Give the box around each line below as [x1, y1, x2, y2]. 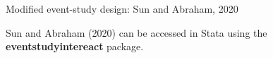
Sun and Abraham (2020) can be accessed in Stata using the [6, 25, 267, 40]
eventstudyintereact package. [6, 39, 144, 54]
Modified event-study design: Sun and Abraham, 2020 [6, 1, 238, 16]
